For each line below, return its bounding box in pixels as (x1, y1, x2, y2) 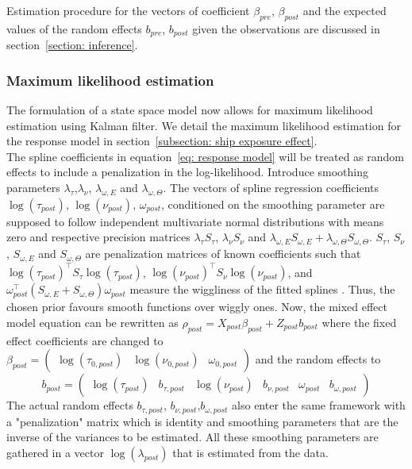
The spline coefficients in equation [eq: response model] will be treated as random (6, 148, 404, 164)
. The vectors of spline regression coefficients (163, 179, 379, 196)
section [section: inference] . (6, 37, 138, 53)
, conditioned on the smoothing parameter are (161, 195, 385, 212)
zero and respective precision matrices (6, 229, 191, 245)
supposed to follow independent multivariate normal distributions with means (6, 213, 384, 229)
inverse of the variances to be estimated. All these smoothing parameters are (6, 429, 379, 445)
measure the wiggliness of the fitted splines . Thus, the (129, 281, 395, 298)
